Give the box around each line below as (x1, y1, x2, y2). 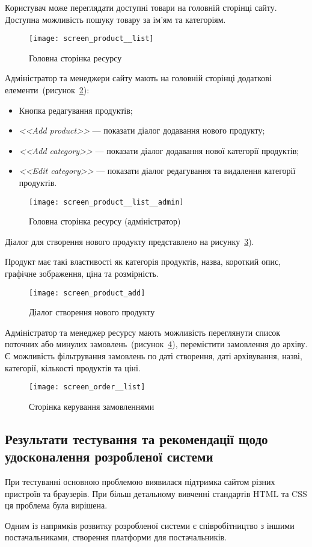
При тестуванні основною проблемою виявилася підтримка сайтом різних (5, 475, 275, 488)
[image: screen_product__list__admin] (29, 197, 184, 206)
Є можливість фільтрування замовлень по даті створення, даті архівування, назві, (5, 350, 302, 362)
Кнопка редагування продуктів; (19, 104, 133, 116)
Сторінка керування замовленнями (29, 400, 154, 412)
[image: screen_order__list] (29, 383, 145, 392)
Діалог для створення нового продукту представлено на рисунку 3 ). (5, 235, 254, 247)
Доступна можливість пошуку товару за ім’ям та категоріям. (5, 13, 226, 25)
